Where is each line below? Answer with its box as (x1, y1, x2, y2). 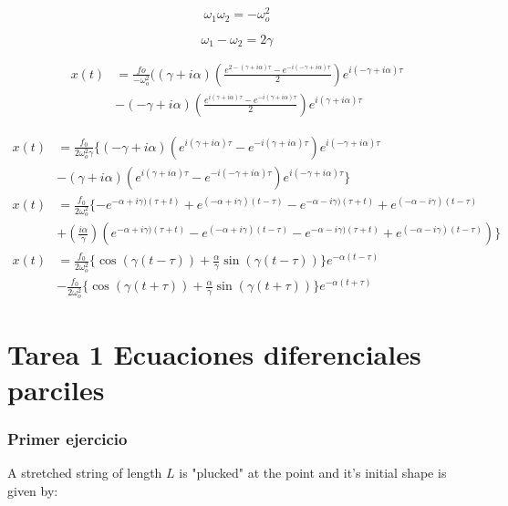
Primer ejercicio (7, 428, 128, 450)
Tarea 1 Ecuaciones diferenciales (7, 335, 421, 372)
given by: (7, 480, 58, 500)
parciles (7, 370, 105, 408)
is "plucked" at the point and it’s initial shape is (179, 463, 447, 482)
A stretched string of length (7, 463, 162, 482)
